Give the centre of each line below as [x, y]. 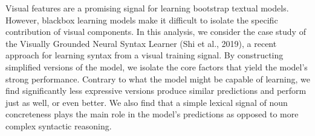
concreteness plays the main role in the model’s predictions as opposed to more [152, 114]
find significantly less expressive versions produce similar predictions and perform [156, 91]
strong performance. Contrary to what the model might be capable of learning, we [158, 79]
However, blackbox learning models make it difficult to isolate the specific [142, 20]
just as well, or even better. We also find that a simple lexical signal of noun [147, 102]
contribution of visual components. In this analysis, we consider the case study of [156, 32]
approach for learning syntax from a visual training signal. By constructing [145, 55]
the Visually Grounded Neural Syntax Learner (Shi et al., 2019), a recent [141, 43]
